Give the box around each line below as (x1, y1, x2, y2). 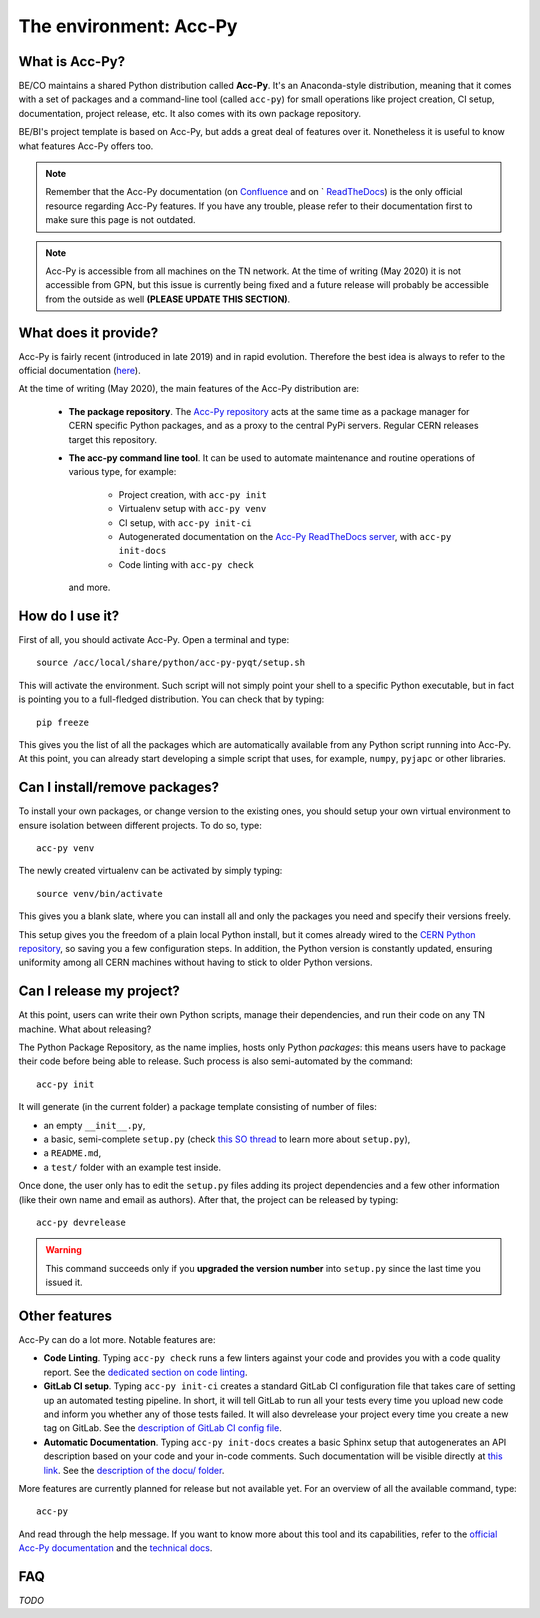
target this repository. (68, 433, 157, 445)
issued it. (45, 1276, 84, 1289)
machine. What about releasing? (18, 1023, 152, 1035)
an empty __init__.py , (43, 1119, 146, 1131)
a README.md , (43, 1147, 102, 1159)
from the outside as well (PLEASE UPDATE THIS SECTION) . (45, 293, 291, 305)
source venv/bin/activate (36, 888, 164, 899)
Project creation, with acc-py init (118, 488, 267, 500)
